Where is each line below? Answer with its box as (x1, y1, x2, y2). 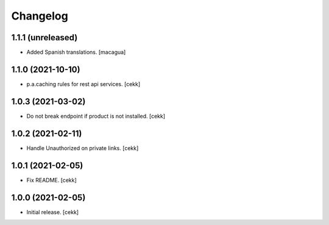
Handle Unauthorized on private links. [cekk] (26, 144, 139, 152)
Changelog (11, 9, 68, 23)
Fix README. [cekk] (26, 176, 77, 184)
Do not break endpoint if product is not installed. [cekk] (26, 112, 166, 120)
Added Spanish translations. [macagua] (26, 49, 126, 56)
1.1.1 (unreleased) (11, 32, 78, 43)
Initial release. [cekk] (26, 208, 79, 216)
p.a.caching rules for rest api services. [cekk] (26, 80, 141, 88)
